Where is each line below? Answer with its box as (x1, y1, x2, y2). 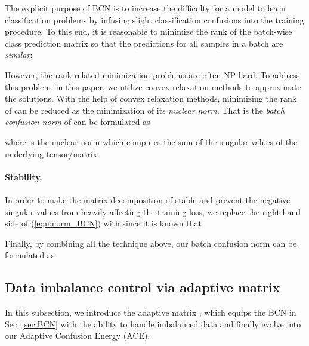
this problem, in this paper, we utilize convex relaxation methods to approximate (5, 80, 301, 93)
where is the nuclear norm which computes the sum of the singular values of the (5, 135, 298, 148)
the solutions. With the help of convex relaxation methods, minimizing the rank (5, 92, 297, 105)
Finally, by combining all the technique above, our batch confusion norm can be (5, 237, 297, 249)
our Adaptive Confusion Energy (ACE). (5, 329, 150, 342)
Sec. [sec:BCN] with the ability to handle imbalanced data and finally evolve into (5, 317, 301, 330)
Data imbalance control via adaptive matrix (5, 278, 280, 296)
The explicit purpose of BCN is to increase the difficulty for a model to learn (5, 2, 286, 14)
